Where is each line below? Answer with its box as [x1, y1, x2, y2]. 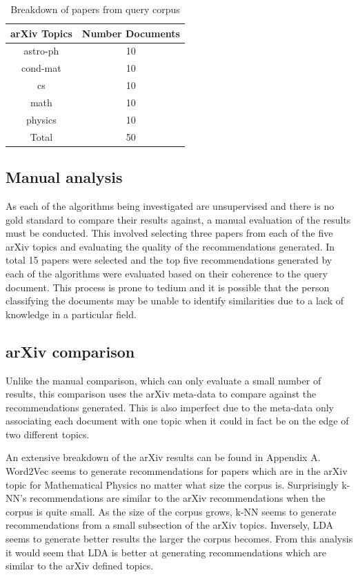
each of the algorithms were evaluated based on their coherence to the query [6, 266, 328, 280]
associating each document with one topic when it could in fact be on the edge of [6, 413, 349, 428]
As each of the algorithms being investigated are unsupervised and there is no [6, 198, 335, 213]
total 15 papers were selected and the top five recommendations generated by [6, 253, 332, 267]
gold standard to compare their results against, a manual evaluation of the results [6, 212, 351, 226]
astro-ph [23, 43, 59, 58]
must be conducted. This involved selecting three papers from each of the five [6, 226, 333, 240]
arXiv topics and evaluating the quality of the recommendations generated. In [6, 239, 335, 253]
